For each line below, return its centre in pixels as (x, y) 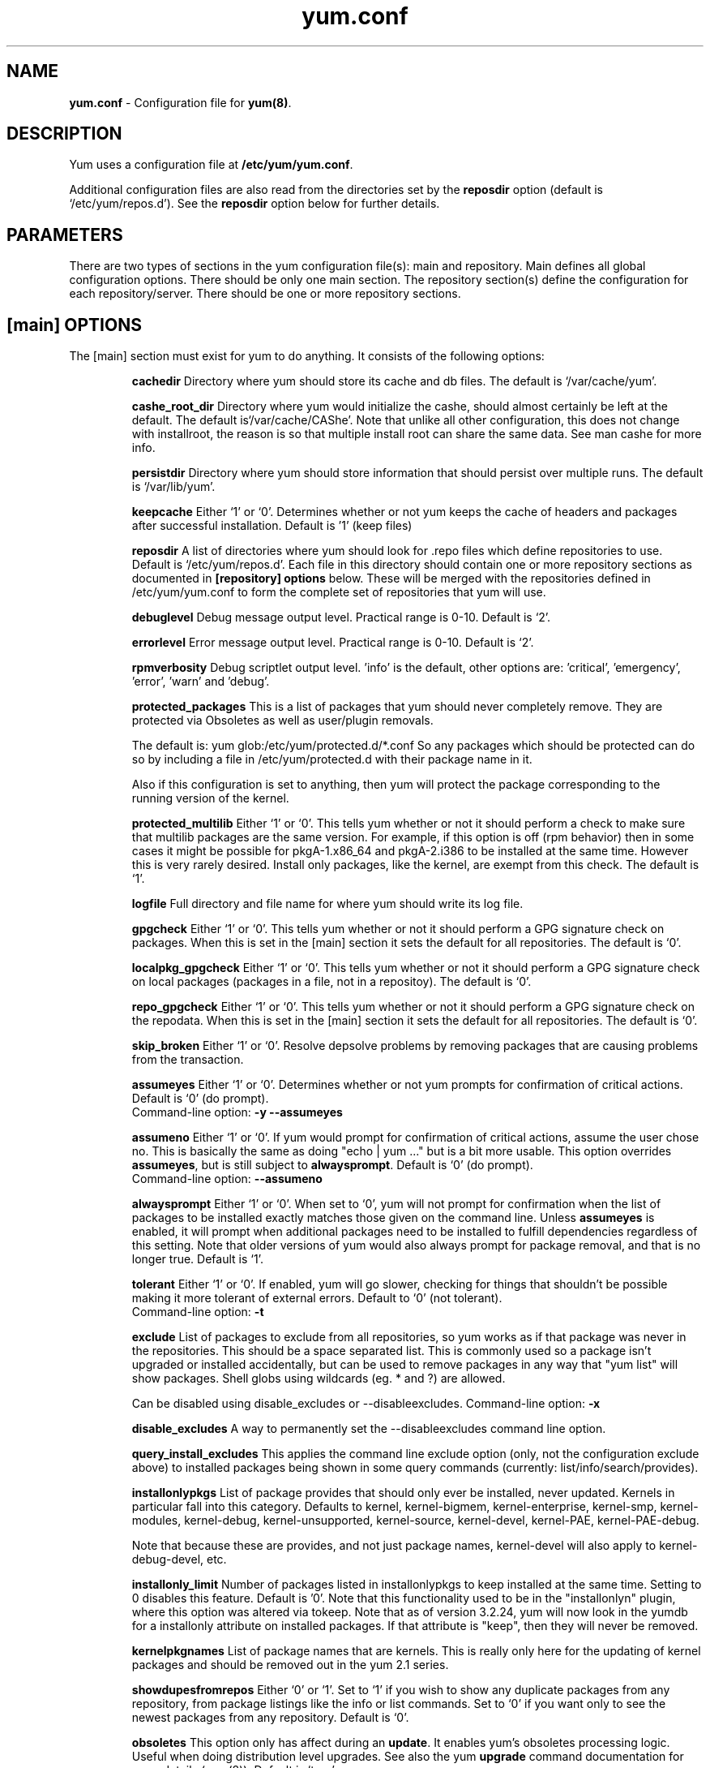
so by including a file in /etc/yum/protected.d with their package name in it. (332, 759)
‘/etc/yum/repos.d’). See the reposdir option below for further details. (254, 204)
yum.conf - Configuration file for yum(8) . (180, 102)
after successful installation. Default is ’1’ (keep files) (272, 526)
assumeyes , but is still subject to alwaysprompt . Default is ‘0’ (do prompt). (332, 1165)
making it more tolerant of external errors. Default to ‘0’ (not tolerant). (317, 1298)
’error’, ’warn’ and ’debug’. (201, 682)
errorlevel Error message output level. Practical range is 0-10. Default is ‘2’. (333, 643)
